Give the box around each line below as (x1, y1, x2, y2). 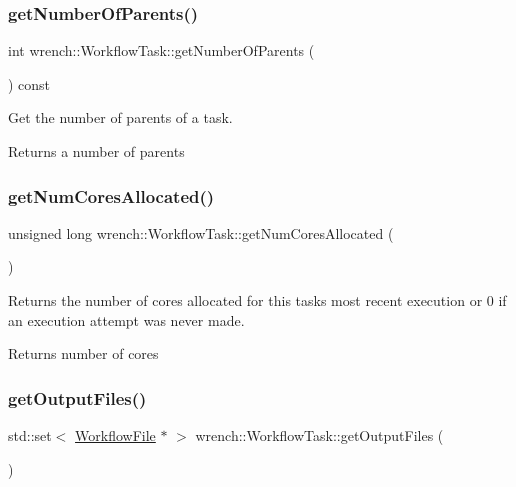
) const (8, 73, 51, 94)
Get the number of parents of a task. (8, 107, 233, 128)
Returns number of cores (8, 343, 159, 364)
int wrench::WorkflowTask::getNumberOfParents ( (8, 40, 315, 61)
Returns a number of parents (8, 141, 185, 161)
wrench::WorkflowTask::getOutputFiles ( (195, 425, 444, 445)
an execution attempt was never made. (8, 309, 245, 330)
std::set (8, 425, 52, 445)
